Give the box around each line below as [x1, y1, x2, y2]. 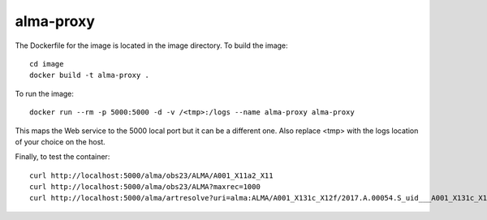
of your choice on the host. [15, 136, 106, 146]
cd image [29, 59, 64, 68]
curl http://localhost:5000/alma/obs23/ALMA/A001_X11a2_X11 [29, 170, 274, 180]
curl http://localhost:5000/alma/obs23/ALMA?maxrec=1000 [29, 183, 261, 192]
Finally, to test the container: [15, 152, 110, 162]
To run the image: [15, 88, 75, 98]
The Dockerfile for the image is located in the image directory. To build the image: [15, 41, 288, 50]
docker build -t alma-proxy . [29, 71, 150, 80]
